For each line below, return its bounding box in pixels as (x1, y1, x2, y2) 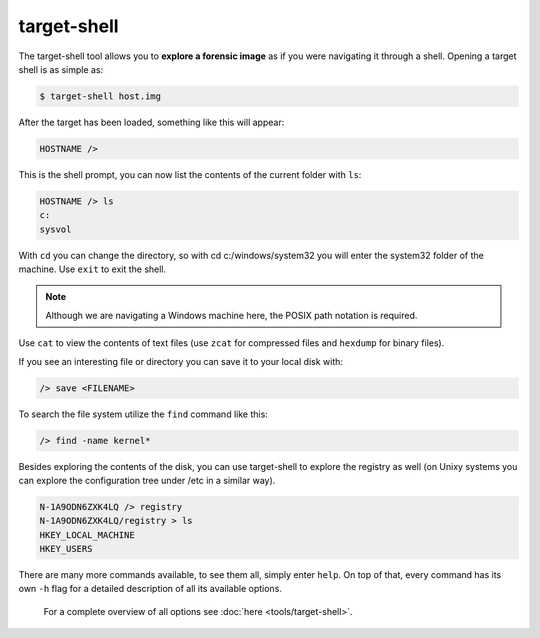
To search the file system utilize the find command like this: (18, 408, 269, 420)
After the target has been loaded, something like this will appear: (18, 116, 285, 128)
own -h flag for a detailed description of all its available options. (18, 583, 282, 595)
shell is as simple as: (18, 63, 104, 75)
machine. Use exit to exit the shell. (18, 263, 167, 275)
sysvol (39, 223, 72, 235)
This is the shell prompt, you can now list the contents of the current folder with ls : (18, 168, 362, 180)
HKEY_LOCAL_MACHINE (39, 529, 135, 540)
